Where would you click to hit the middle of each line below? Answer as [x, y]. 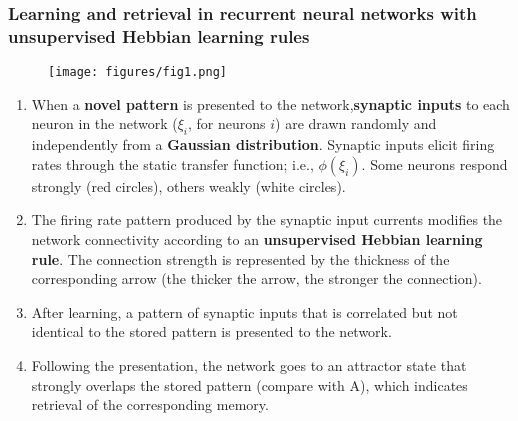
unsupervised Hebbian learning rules [159, 35]
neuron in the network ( [104, 123]
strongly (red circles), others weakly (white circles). [188, 185]
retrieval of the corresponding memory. [150, 404]
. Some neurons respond [434, 163]
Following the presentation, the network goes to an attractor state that [249, 364]
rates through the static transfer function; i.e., [172, 163]
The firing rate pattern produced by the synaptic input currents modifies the [267, 219]
